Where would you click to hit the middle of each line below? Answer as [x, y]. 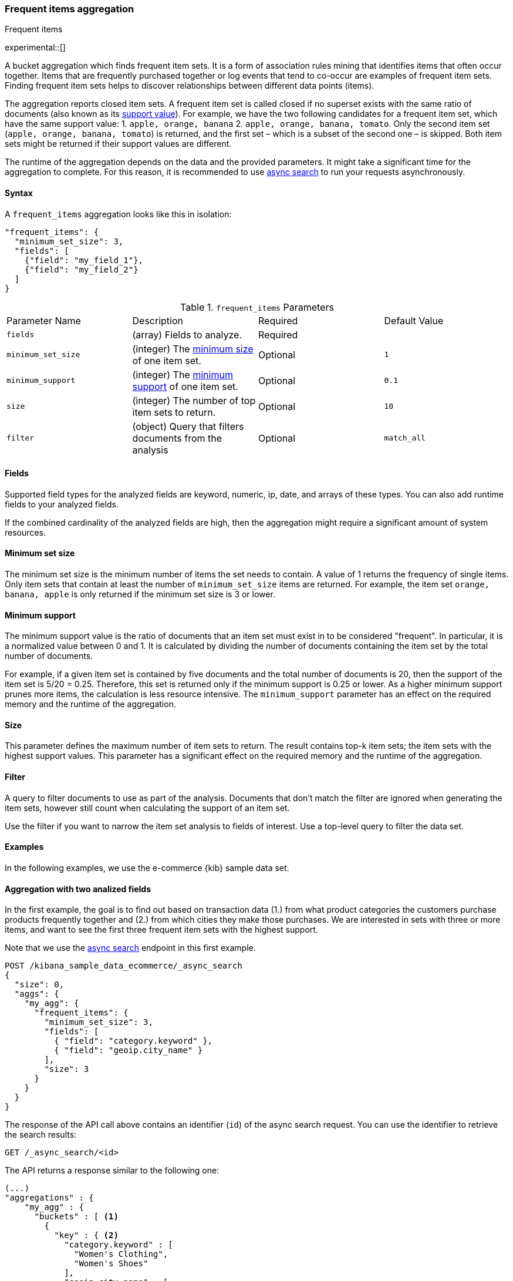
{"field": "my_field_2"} [81, 269]
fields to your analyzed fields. [62, 504]
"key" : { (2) [86, 1235]
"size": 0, [39, 985]
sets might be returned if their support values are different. [118, 144]
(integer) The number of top [194, 400]
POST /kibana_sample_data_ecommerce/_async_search [124, 966]
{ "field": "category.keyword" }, [134, 1041]
